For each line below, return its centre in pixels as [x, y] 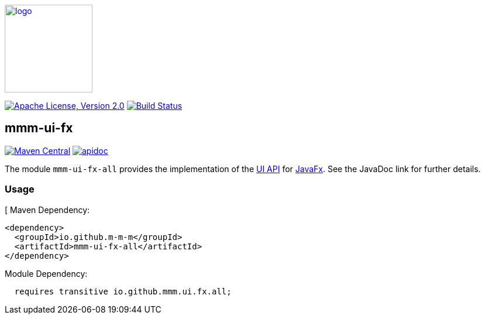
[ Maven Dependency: [47, 210]
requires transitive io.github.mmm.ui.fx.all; [123, 291]
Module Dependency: [46, 273]
